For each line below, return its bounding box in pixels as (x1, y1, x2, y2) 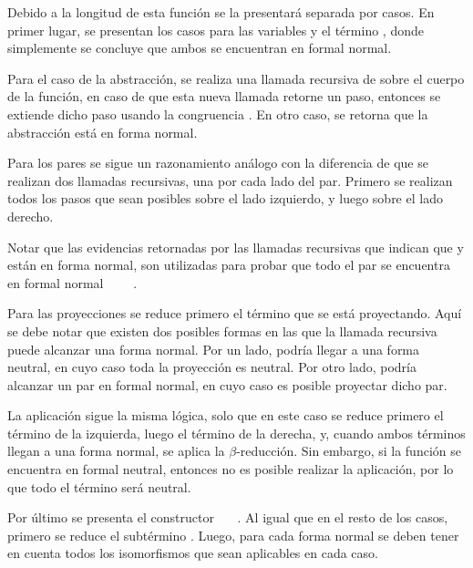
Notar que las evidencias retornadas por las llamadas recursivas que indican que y (7, 237, 464, 256)
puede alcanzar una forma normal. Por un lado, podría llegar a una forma (7, 339, 420, 358)
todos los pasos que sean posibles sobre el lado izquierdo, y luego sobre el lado (7, 189, 443, 208)
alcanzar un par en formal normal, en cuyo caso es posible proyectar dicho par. (7, 375, 447, 394)
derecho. (7, 206, 54, 225)
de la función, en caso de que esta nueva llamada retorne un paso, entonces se (7, 87, 441, 106)
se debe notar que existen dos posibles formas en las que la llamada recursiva (7, 321, 437, 340)
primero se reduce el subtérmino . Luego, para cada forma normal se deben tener (7, 525, 459, 544)
